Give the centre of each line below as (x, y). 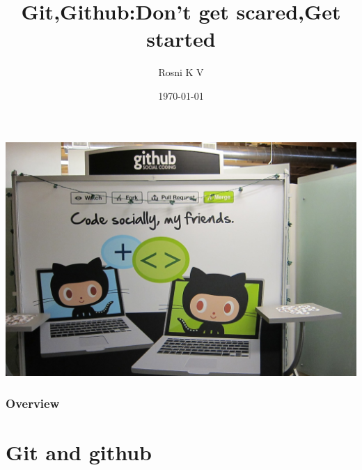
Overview (33, 403)
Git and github (79, 452)
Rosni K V (181, 72)
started (181, 39)
